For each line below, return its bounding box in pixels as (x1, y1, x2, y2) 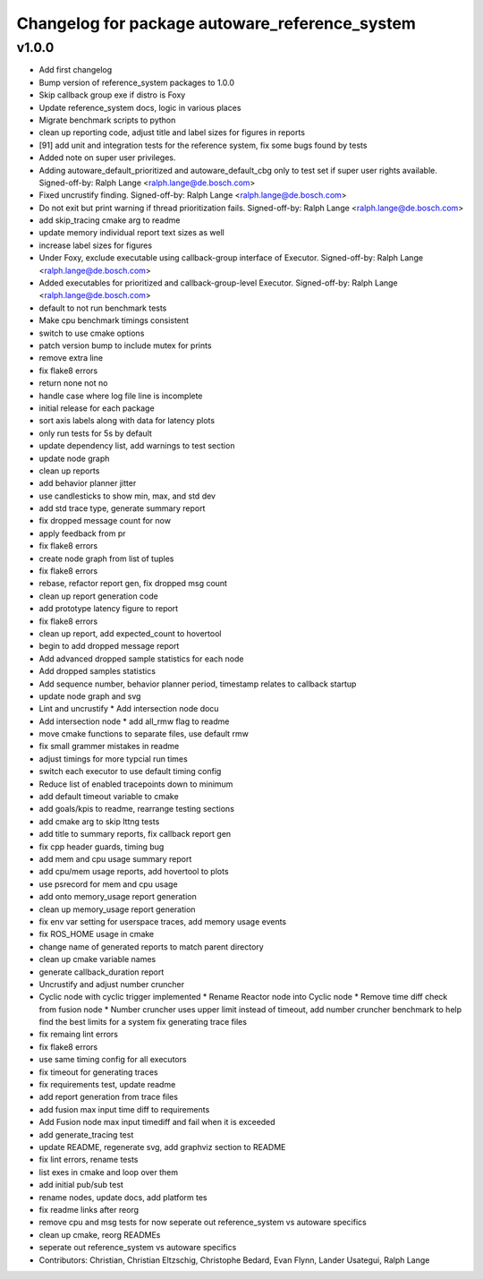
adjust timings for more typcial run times (38, 753, 188, 764)
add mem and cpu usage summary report (38, 854, 192, 864)
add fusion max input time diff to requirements (38, 1104, 210, 1114)
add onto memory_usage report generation (38, 891, 197, 902)
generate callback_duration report (38, 967, 165, 977)
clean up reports (38, 465, 100, 476)
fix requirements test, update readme (38, 1079, 176, 1090)
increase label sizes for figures (38, 240, 152, 251)
